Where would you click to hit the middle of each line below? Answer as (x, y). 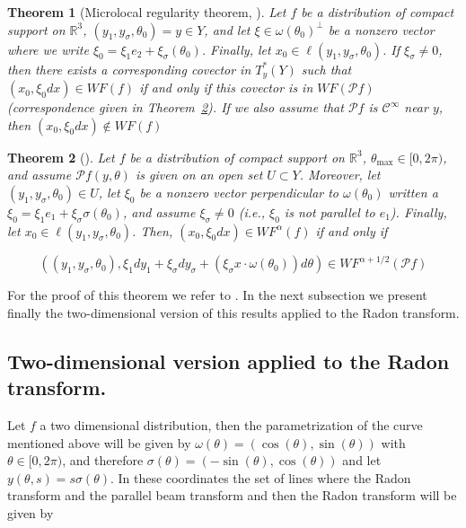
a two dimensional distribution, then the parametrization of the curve (231, 424)
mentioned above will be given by (99, 442)
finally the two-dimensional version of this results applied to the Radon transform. (233, 312)
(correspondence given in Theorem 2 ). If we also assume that (176, 107)
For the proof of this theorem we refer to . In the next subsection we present (217, 295)
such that (326, 69)
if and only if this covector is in (226, 88)
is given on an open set (199, 175)
